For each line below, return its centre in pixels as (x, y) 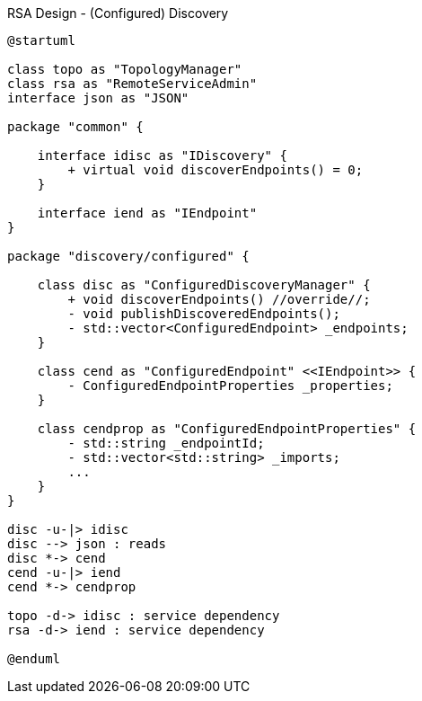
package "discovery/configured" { (128, 256)
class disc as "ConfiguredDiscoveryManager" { (204, 285)
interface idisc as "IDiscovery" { (162, 155)
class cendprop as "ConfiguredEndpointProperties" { (227, 429)
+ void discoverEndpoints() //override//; (219, 299)
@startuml (41, 40)
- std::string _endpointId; (166, 443)
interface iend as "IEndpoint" (147, 213)
